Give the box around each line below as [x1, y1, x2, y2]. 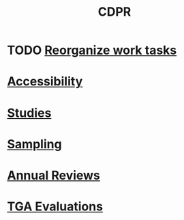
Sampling [7, 136, 63, 152]
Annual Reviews [7, 167, 101, 183]
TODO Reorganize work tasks [7, 42, 177, 58]
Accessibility [7, 74, 83, 90]
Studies [7, 105, 52, 120]
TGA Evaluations [7, 199, 104, 215]
